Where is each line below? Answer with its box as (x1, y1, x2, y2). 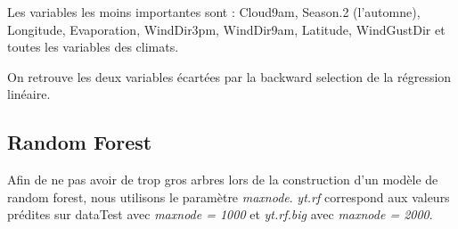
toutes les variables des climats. (7, 37, 179, 56)
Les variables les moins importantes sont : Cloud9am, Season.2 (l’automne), (7, 3, 421, 20)
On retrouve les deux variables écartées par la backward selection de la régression (7, 67, 452, 86)
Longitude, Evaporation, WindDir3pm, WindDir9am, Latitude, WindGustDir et (7, 20, 446, 38)
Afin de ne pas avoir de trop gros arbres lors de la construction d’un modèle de (7, 170, 438, 189)
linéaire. (7, 85, 51, 103)
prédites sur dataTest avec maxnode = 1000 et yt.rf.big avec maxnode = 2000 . (7, 205, 433, 224)
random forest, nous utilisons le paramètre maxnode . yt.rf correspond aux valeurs (7, 187, 450, 206)
